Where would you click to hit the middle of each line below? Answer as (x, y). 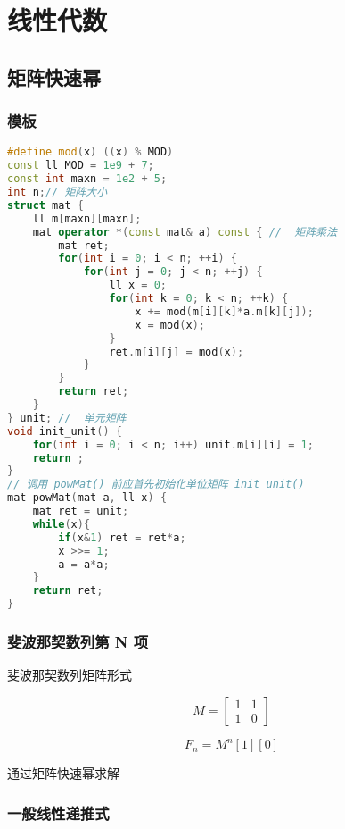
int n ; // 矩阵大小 (57, 192)
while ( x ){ (62, 524)
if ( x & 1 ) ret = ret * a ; (122, 537)
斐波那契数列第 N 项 (78, 641)
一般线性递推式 (58, 812)
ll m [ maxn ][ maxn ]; (87, 218)
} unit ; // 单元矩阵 (67, 418)
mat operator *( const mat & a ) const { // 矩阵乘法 (185, 232)
